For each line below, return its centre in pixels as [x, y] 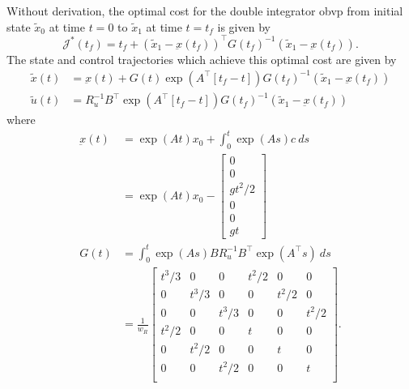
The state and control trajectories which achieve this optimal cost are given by [202, 59]
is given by [244, 26]
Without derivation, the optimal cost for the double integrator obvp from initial [205, 11]
